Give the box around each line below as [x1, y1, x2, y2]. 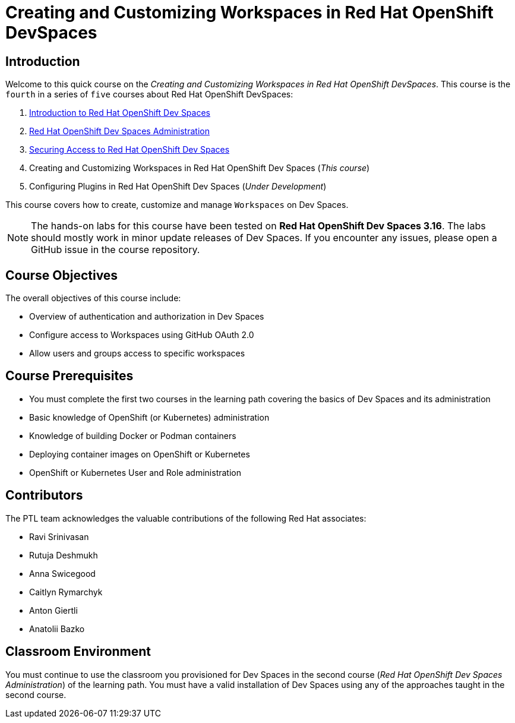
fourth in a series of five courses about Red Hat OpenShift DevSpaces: [5, 89, 293, 100]
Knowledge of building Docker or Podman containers [29, 430, 236, 441]
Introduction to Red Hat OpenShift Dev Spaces [29, 108, 210, 118]
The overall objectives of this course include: [5, 293, 181, 304]
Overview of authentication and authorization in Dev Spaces [29, 311, 264, 322]
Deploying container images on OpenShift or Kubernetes [29, 449, 250, 459]
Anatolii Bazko [29, 623, 85, 634]
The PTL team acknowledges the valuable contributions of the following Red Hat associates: [5, 513, 366, 523]
